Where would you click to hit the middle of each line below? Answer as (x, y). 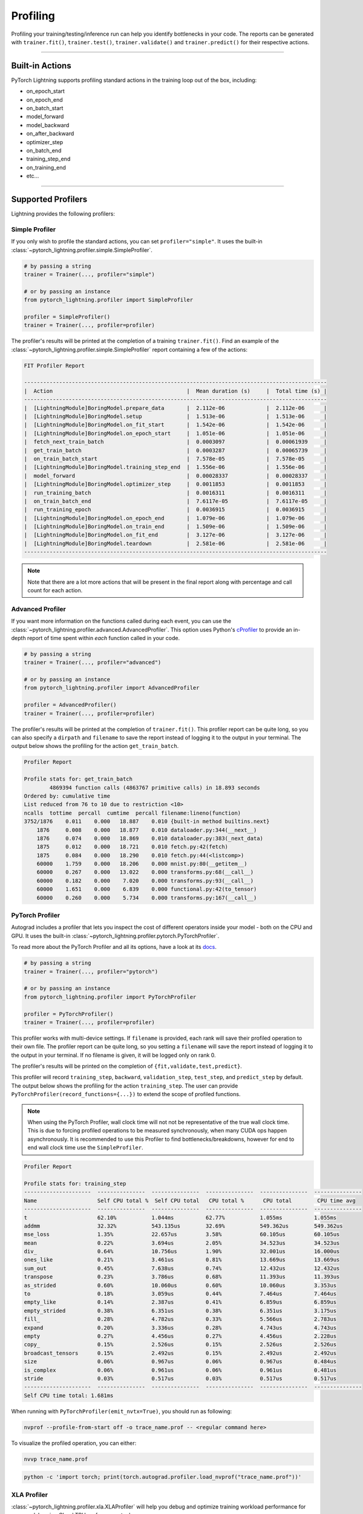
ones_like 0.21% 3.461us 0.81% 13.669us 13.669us (182, 1260)
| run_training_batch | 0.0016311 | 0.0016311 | (175, 493)
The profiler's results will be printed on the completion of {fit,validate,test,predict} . (126, 1066)
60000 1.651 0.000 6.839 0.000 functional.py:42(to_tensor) (147, 889)
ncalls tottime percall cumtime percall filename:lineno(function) (132, 813)
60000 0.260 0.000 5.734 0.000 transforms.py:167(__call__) (147, 897)
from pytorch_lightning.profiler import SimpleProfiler (109, 300)
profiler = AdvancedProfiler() (70, 705)
